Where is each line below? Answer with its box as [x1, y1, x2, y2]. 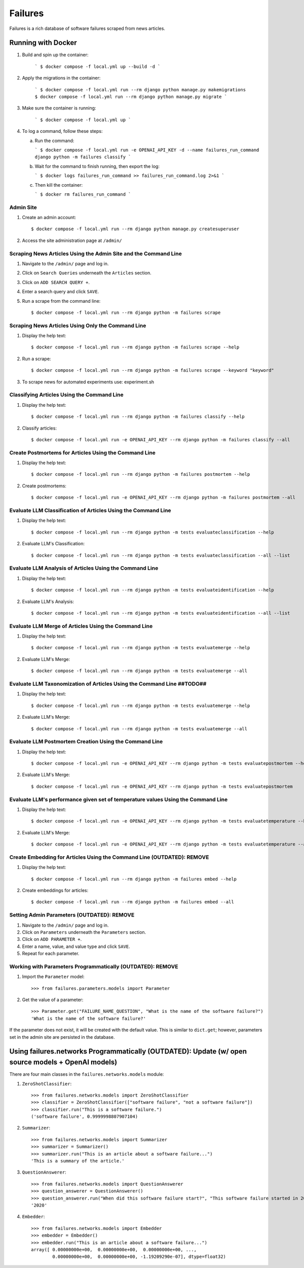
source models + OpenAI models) [9, 1058, 118, 1067]
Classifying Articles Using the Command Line [9, 391, 124, 398]
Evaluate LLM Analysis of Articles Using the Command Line [9, 565, 159, 572]
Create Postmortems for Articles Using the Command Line [9, 449, 156, 456]
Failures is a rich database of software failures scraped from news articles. [9, 25, 166, 31]
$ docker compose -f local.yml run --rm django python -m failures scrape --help [31, 344, 240, 350]
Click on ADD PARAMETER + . [22, 936, 82, 942]
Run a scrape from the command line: [22, 298, 101, 304]
